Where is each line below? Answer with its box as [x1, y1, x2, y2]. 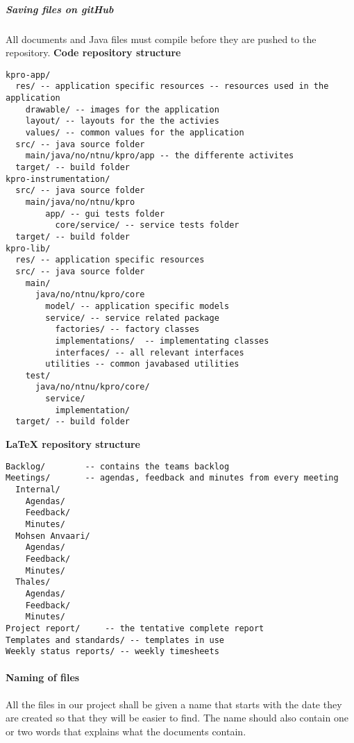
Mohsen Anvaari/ [15, 531, 90, 541]
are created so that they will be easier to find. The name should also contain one [6, 710, 348, 725]
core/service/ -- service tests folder [55, 220, 239, 231]
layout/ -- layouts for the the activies [25, 116, 219, 126]
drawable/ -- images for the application [25, 104, 219, 115]
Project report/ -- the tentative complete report [6, 623, 264, 633]
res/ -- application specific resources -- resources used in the [15, 81, 329, 92]
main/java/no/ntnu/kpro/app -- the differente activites [25, 151, 294, 161]
